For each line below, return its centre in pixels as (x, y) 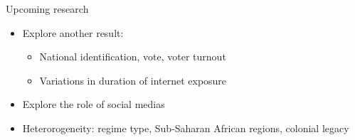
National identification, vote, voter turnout (133, 56)
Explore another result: (73, 32)
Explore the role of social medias (94, 104)
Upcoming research (47, 9)
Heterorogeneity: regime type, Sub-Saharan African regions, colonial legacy (186, 128)
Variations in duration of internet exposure (133, 80)
